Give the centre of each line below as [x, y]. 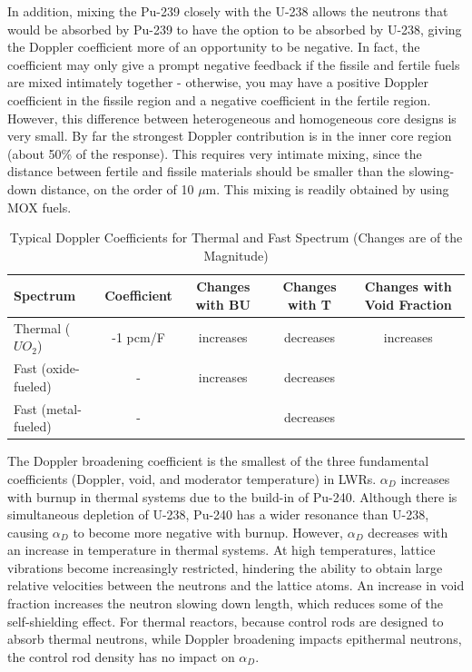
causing [28, 532]
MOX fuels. [39, 207]
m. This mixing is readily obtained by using [327, 188]
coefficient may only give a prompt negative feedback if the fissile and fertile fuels [234, 64]
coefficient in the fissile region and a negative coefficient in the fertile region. [219, 99]
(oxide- [60, 368]
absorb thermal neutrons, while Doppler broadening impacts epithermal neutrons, [235, 639]
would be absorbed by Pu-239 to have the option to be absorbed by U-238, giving [235, 29]
